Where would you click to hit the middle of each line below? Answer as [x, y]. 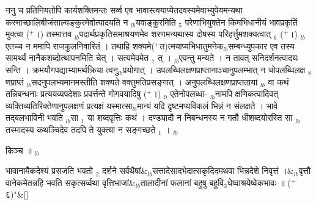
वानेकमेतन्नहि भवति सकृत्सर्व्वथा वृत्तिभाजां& [71, 182]
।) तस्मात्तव [53, 34]
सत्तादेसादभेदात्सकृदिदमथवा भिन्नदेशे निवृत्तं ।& [223, 171]
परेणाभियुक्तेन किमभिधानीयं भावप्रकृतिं [241, 22]
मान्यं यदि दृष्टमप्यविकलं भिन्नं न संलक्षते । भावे [208, 105]
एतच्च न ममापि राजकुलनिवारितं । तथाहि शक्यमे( [80, 45]
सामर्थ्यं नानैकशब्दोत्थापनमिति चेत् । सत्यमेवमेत [77, 58]
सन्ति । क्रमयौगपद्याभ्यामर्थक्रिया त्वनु [62, 69]
